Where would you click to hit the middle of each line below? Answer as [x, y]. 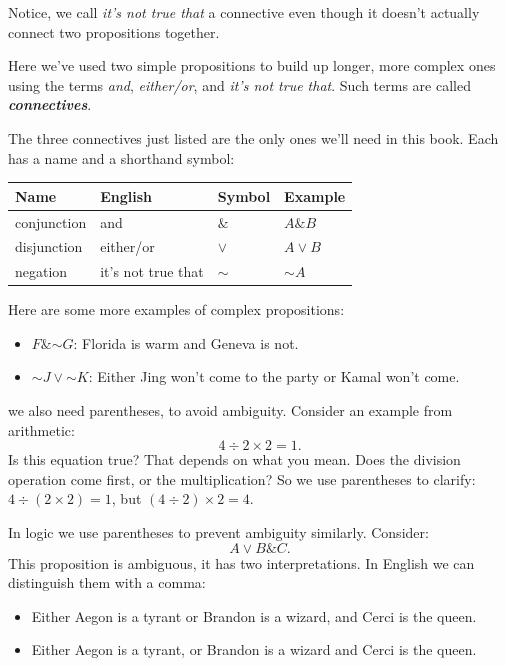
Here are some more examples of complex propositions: [176, 309]
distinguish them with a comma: [107, 582]
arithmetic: [41, 429]
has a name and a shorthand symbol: [121, 157]
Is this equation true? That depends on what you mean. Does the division [234, 459]
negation [41, 271]
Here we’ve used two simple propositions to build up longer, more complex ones [252, 65]
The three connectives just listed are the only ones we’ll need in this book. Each [253, 137]
